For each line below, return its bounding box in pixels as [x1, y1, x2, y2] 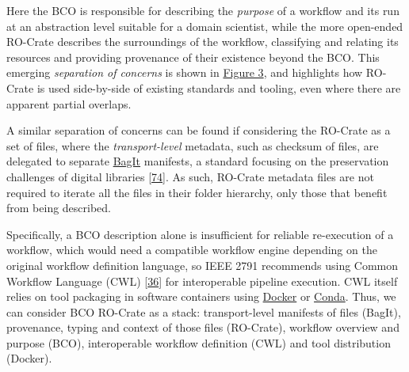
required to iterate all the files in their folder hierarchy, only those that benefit [6, 184, 388, 200]
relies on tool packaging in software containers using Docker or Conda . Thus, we [6, 288, 396, 305]
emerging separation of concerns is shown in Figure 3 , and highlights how [6, 64, 363, 81]
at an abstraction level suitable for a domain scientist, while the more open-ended [6, 17, 403, 34]
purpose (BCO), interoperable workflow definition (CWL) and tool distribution [6, 334, 391, 351]
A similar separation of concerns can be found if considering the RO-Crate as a [6, 122, 391, 139]
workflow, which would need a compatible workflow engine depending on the [6, 241, 377, 258]
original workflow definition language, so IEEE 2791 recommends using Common [6, 256, 399, 273]
